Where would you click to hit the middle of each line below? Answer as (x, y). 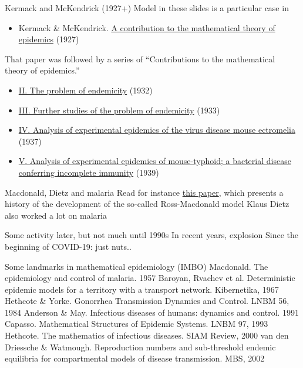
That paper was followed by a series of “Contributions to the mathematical (140, 58)
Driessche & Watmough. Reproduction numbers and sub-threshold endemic (140, 347)
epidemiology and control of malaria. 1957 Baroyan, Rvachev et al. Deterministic (150, 278)
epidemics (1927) (49, 39)
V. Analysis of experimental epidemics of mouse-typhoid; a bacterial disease (155, 161)
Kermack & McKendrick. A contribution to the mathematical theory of (147, 27)
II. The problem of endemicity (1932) (85, 90)
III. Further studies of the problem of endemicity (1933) (119, 110)
